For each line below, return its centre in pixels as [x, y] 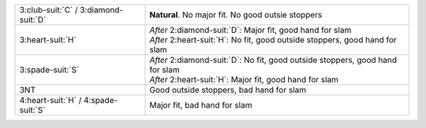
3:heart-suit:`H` [48, 40]
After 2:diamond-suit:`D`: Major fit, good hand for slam [250, 30]
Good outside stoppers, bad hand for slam [228, 90]
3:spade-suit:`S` [49, 69]
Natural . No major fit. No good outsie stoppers [236, 15]
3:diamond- [102, 10]
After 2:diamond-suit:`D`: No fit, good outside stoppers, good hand [273, 60]
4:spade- [101, 100]
